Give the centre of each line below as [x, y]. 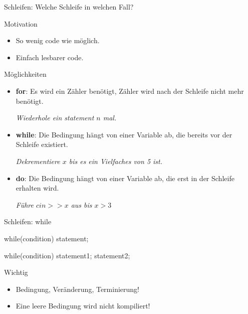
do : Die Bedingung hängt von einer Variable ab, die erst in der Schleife [125, 178]
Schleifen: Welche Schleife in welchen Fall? [69, 7]
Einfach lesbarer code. [50, 57]
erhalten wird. [37, 188]
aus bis [81, 204]
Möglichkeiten [25, 74]
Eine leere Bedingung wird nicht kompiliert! [83, 306]
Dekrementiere [38, 161]
